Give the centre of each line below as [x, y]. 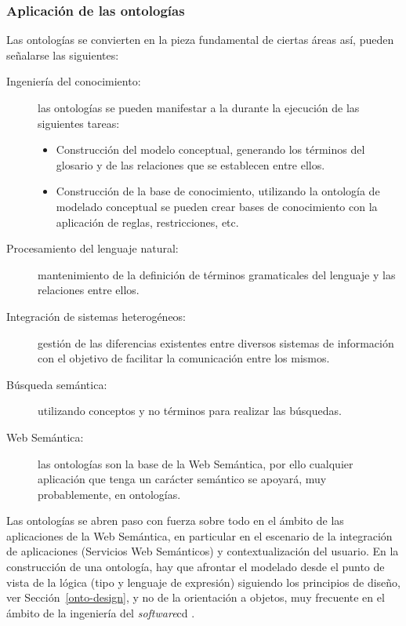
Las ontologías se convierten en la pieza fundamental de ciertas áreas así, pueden [200, 40]
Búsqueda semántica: [57, 384]
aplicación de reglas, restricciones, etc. [147, 222]
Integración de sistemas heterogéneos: [96, 316]
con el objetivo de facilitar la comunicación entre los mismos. [184, 358]
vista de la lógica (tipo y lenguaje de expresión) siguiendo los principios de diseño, [204, 582]
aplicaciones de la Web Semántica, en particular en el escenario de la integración [199, 535]
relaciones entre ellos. [89, 290]
